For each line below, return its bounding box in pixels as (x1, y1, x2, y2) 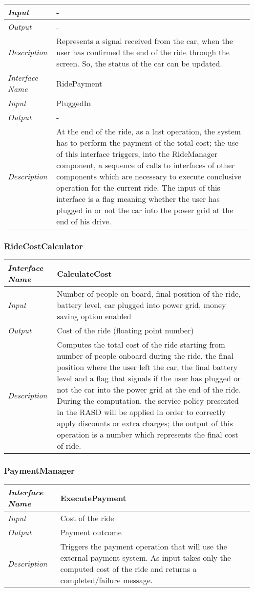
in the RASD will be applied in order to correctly (57, 406, 226, 418)
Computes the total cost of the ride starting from (57, 339, 225, 351)
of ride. (57, 440, 81, 452)
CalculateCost (57, 267, 112, 279)
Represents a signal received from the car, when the (56, 35, 233, 46)
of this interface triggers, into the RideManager (56, 148, 218, 159)
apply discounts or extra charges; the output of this (57, 417, 233, 429)
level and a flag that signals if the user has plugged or (57, 373, 241, 384)
